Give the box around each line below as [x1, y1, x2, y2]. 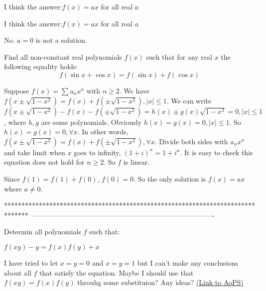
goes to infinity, [74, 147, 121, 157]
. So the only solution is [133, 173, 206, 184]
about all [4, 267, 31, 278]
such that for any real [146, 51, 212, 62]
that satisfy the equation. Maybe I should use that [39, 267, 194, 278]
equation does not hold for [4, 157, 85, 167]
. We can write [166, 95, 212, 105]
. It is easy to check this [180, 147, 253, 157]
